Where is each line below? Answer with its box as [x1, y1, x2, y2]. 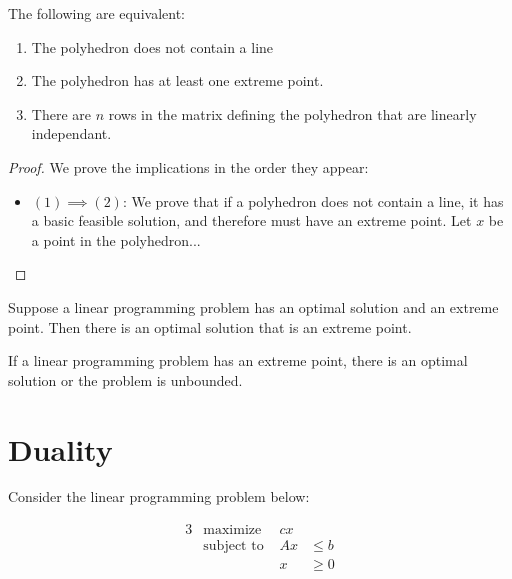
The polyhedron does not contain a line [31, 36, 274, 57]
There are [31, 103, 91, 124]
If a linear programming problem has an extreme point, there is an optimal [8, 350, 468, 371]
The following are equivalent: [8, 3, 185, 23]
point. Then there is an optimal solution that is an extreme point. [8, 316, 412, 337]
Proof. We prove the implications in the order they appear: [8, 156, 369, 177]
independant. [31, 123, 112, 144]
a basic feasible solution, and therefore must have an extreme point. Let [31, 210, 472, 231]
